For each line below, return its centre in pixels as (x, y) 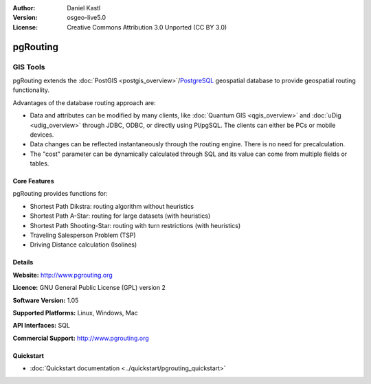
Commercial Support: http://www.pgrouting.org (81, 338)
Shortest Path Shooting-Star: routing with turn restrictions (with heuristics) (135, 225)
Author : (24, 8)
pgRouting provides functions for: (60, 194)
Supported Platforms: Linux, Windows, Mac (76, 313)
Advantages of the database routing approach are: (84, 102)
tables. (40, 163)
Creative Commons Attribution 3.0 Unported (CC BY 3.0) (147, 27)
